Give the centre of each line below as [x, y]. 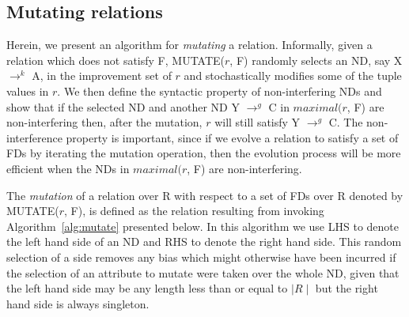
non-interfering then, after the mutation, [104, 122]
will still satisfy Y [258, 122]
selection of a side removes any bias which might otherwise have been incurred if [201, 257]
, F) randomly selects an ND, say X [316, 60]
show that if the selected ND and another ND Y [123, 106]
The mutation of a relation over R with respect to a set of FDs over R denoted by [205, 195]
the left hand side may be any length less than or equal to [147, 288]
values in [28, 91]
